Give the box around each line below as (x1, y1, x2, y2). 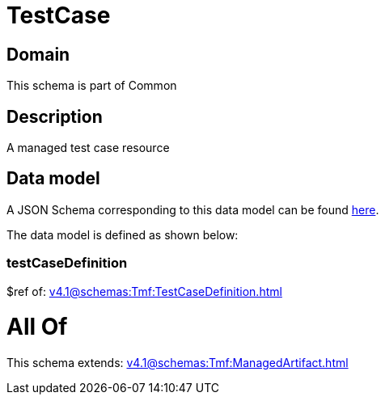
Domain (6, 44, 70, 65)
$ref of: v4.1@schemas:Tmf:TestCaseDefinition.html (6, 284, 282, 298)
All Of (6, 313, 68, 341)
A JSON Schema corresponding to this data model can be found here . (6, 202, 379, 217)
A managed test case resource (6, 141, 170, 155)
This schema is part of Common (6, 78, 177, 93)
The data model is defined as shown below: (6, 227, 239, 242)
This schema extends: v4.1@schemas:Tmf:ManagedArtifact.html (6, 356, 349, 370)
